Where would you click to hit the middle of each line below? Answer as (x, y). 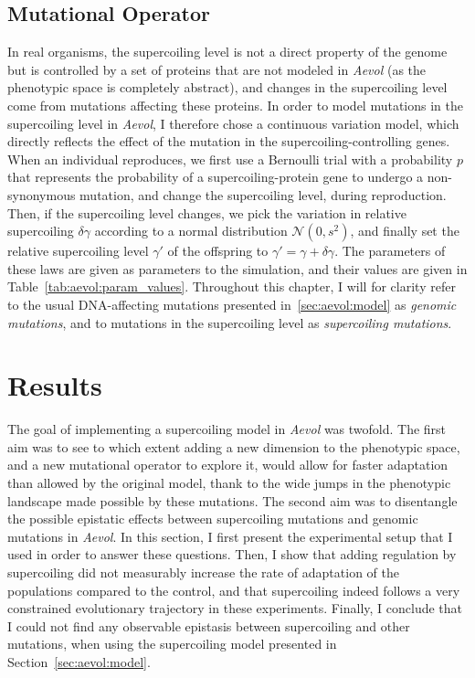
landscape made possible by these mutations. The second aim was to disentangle (232, 500)
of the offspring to (218, 251)
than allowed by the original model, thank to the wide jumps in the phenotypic (229, 483)
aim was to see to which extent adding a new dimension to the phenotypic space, (234, 446)
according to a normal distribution (191, 231)
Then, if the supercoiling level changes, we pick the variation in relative (207, 212)
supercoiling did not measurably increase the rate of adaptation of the (203, 572)
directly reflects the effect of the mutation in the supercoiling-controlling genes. (229, 141)
